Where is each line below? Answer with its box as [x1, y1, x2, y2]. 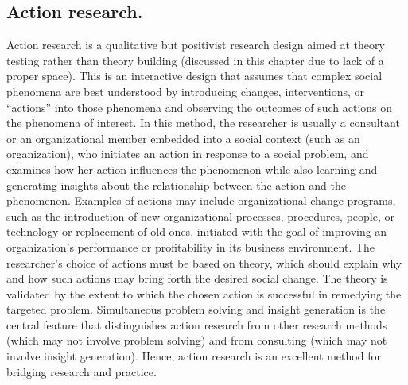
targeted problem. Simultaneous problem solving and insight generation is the [6, 301, 386, 318]
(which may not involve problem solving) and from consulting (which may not [6, 332, 387, 348]
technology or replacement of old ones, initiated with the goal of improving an [6, 223, 387, 240]
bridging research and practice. [6, 363, 157, 379]
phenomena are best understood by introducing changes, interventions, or [6, 83, 365, 99]
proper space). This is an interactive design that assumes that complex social [6, 67, 383, 84]
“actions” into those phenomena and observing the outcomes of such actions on [6, 98, 393, 115]
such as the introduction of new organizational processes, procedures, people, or [6, 207, 394, 224]
